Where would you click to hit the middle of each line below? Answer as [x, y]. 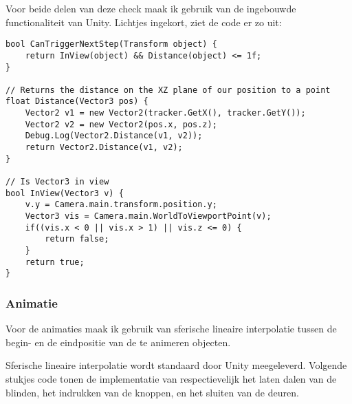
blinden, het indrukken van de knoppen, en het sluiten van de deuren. [152, 392]
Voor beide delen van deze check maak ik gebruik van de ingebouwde [151, 8]
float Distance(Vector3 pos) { [77, 102]
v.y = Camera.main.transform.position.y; [121, 205]
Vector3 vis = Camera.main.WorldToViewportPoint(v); [148, 216]
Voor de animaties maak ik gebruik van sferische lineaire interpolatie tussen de [171, 329]
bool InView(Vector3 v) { [65, 193]
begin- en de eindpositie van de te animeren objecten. [118, 342]
